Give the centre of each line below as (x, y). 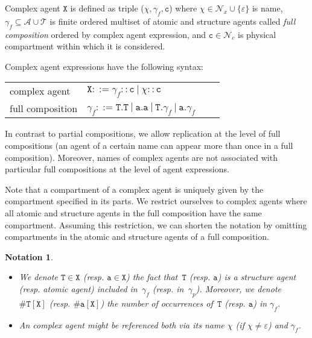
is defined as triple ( (107, 8)
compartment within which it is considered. (85, 46)
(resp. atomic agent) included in (78, 288)
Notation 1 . (29, 256)
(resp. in (168, 288)
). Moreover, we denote (238, 288)
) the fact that (152, 277)
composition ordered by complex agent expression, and (106, 34)
